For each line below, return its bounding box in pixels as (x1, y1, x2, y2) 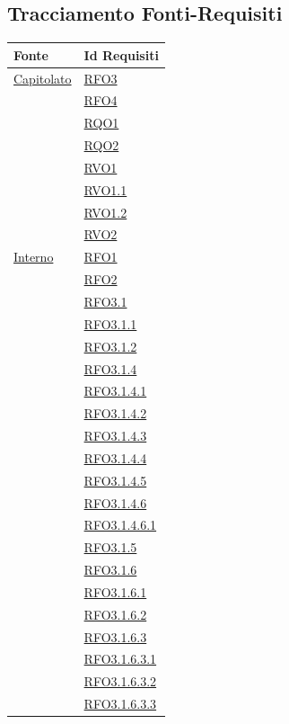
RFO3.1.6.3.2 (83, 672, 157, 691)
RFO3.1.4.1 (83, 381, 147, 400)
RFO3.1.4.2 (83, 404, 147, 423)
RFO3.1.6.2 (83, 604, 147, 623)
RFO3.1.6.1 (83, 582, 147, 601)
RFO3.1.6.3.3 (83, 694, 157, 713)
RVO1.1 (83, 180, 127, 199)
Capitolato (13, 68, 72, 87)
